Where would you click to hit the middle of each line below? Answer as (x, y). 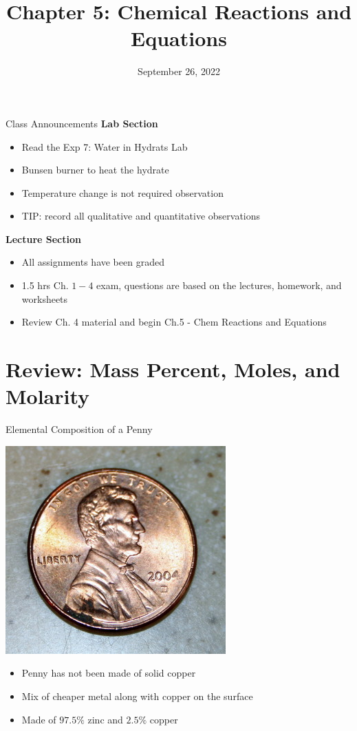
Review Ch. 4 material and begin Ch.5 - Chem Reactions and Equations (174, 322)
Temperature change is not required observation (122, 192)
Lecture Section (43, 239)
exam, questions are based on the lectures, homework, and (219, 285)
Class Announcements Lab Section (82, 123)
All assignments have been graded (93, 262)
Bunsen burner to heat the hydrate (95, 170)
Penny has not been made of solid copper (109, 673)
